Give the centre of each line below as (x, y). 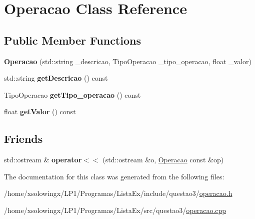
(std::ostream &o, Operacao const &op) (163, 160)
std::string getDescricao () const (56, 78)
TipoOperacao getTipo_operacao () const (72, 94)
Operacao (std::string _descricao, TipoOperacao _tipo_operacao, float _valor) (128, 61)
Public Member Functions (72, 40)
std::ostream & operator (43, 160)
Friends (23, 139)
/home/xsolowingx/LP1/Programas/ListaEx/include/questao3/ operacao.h (118, 193)
